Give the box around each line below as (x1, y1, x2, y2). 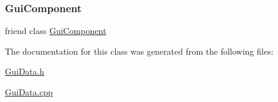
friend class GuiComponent (5, 24, 107, 37)
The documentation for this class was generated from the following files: (5, 44, 274, 57)
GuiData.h (5, 65, 45, 78)
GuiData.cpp (5, 86, 53, 98)
